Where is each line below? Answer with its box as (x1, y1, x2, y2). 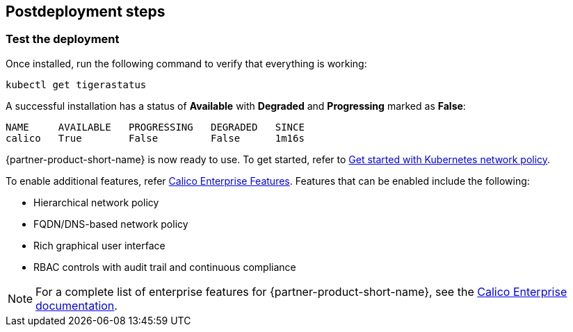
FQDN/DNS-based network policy (33, 217, 188, 230)
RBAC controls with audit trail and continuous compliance (33, 260, 296, 273)
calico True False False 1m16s (6, 132, 305, 144)
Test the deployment (6, 32, 120, 47)
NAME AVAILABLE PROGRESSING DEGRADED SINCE (6, 121, 305, 133)
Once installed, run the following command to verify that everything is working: (6, 57, 367, 69)
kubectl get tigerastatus (6, 78, 147, 90)
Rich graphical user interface (33, 239, 166, 251)
